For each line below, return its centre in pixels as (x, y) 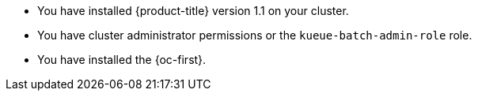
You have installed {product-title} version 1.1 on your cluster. (193, 11)
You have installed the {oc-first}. (122, 60)
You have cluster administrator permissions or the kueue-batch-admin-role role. (255, 35)
